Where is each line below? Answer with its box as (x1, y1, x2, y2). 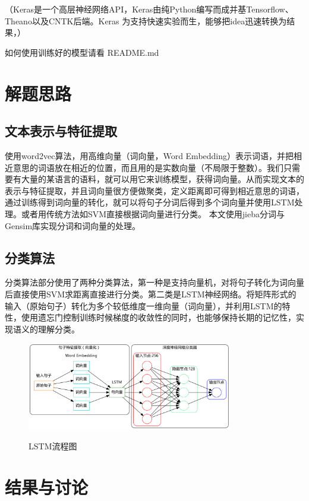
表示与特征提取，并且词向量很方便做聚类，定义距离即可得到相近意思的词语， (5, 184, 304, 196)
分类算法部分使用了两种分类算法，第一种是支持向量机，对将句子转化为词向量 (5, 276, 304, 288)
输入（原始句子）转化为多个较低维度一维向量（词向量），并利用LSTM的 (5, 299, 282, 312)
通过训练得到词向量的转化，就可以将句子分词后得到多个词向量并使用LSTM (5, 196, 295, 208)
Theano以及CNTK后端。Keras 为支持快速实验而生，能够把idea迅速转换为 (5, 14, 287, 27)
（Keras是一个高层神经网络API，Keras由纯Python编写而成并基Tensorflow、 (5, 3, 294, 15)
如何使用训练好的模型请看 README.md (5, 46, 159, 58)
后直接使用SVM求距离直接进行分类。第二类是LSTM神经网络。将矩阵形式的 (5, 287, 297, 300)
